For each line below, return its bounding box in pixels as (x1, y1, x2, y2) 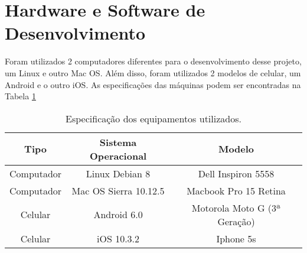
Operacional (89, 148, 147, 163)
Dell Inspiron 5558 (198, 166, 275, 180)
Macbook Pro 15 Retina (187, 183, 286, 197)
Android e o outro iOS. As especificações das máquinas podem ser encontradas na (5, 78, 301, 90)
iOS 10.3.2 (97, 231, 140, 245)
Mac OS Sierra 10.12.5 (71, 183, 165, 197)
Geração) (217, 214, 255, 228)
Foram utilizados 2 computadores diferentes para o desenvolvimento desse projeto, (5, 55, 302, 67)
